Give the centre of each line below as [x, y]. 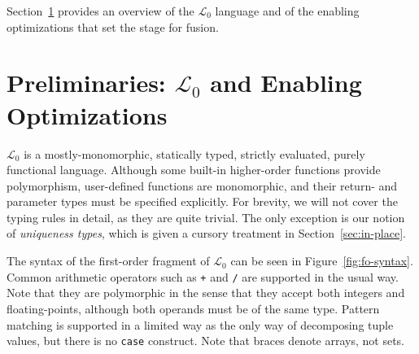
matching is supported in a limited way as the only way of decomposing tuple [200, 324]
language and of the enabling [287, 11]
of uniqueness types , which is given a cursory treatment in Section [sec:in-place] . [206, 233]
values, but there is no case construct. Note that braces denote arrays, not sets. [206, 341]
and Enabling [286, 83]
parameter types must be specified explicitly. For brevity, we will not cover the [202, 201]
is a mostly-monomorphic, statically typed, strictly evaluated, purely [194, 153]
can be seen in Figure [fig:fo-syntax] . [322, 261]
